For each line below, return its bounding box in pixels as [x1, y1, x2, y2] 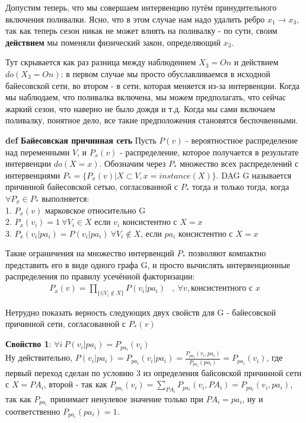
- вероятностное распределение [186, 133, 298, 146]
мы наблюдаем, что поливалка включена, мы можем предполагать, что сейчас [5, 91, 286, 103]
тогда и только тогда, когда [192, 180, 289, 193]
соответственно [5, 405, 60, 417]
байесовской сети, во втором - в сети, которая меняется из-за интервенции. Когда [5, 79, 300, 91]
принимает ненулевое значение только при [50, 392, 203, 405]
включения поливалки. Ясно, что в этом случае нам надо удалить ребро [5, 12, 265, 25]
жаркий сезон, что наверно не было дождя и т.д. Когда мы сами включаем [5, 102, 275, 115]
